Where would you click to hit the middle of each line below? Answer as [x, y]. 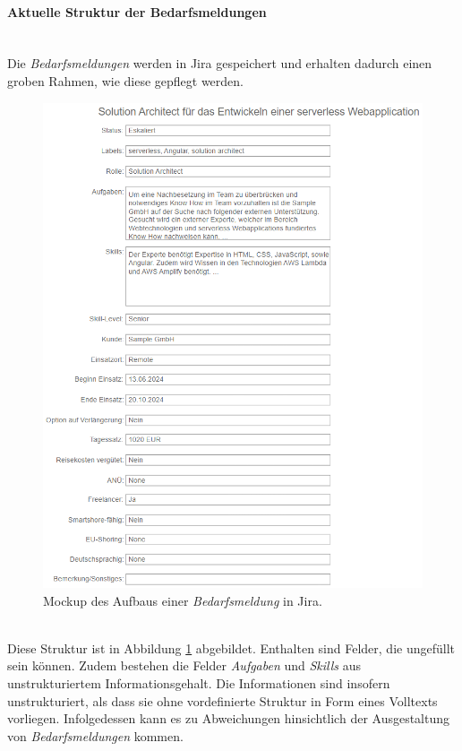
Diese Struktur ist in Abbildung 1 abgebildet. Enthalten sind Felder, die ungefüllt [231, 647]
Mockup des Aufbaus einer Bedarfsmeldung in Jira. [183, 600]
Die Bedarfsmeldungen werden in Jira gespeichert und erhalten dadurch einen [220, 63]
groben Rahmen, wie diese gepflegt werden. [125, 80]
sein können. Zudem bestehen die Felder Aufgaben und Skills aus [184, 665]
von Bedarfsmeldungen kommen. [95, 735]
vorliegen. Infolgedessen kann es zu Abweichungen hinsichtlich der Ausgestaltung [229, 718]
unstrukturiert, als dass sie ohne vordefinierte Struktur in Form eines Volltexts [222, 700]
